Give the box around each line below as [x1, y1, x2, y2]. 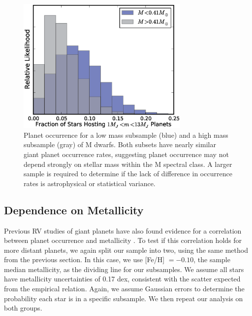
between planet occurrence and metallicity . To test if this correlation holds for [4, 235, 242, 245]
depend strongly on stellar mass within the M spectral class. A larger [24, 158, 232, 169]
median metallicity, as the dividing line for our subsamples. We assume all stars [4, 264, 244, 274]
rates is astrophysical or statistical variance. [24, 178, 156, 188]
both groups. [4, 303, 42, 313]
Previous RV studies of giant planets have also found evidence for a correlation [4, 225, 242, 236]
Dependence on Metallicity [4, 202, 144, 217]
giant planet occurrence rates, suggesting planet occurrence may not [24, 149, 229, 159]
